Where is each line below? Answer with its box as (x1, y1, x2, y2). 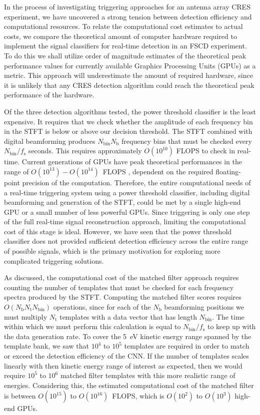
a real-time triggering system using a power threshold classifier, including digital (4, 187, 250, 197)
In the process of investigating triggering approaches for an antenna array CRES (4, 1, 250, 11)
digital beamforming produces (4, 135, 95, 146)
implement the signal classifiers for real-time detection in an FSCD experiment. (4, 40, 247, 51)
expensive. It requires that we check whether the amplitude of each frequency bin (4, 116, 253, 126)
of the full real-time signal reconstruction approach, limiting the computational (4, 216, 246, 227)
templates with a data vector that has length (59, 311, 197, 322)
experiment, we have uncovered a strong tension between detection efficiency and (4, 11, 252, 21)
